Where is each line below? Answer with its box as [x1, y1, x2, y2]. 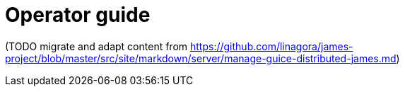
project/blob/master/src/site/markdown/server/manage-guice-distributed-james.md [5, 52, 397, 64]
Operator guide [5, 3, 151, 27]
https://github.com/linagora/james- [190, 40, 353, 52]
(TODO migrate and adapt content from [5, 40, 188, 52]
